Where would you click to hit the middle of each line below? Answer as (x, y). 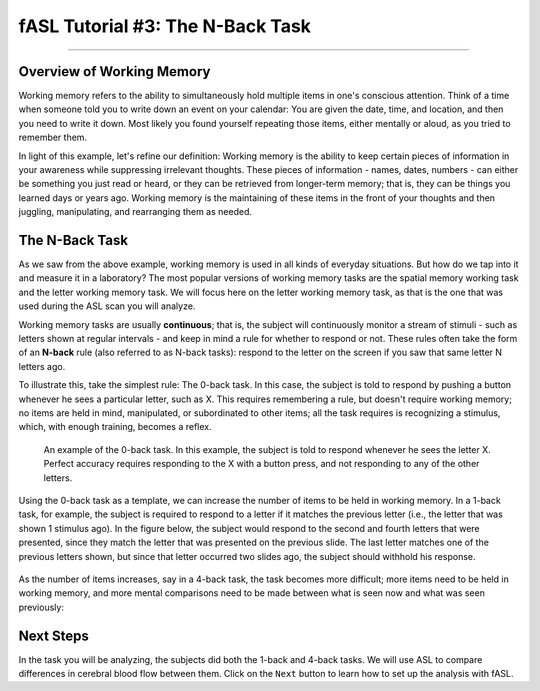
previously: (41, 607)
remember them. (53, 137)
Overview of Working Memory (114, 71)
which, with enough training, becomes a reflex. (115, 427)
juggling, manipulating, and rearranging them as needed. (135, 212)
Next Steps (53, 635)
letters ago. (42, 366)
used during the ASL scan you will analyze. (107, 306)
